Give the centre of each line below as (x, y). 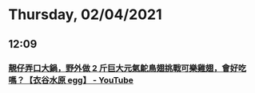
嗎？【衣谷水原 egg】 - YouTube (71, 79)
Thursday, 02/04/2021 (85, 15)
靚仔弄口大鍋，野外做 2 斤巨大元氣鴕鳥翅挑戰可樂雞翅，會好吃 (127, 68)
